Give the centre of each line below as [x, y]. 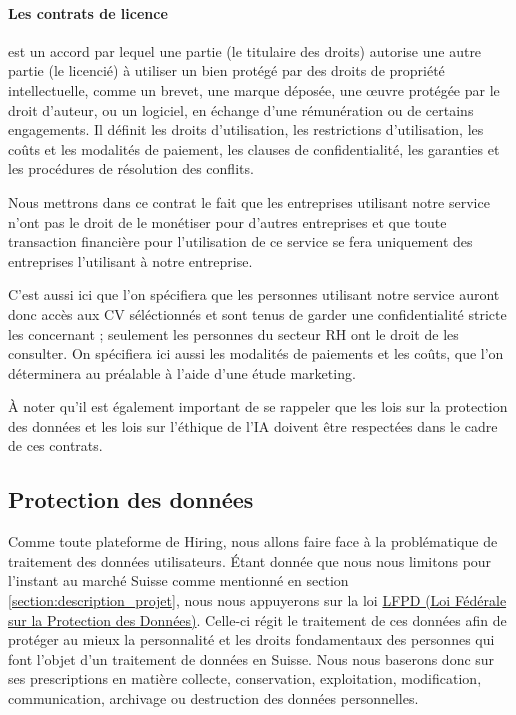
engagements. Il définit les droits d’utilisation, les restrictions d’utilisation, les [246, 129]
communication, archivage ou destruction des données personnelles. [213, 698]
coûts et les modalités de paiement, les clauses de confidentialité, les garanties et [254, 148]
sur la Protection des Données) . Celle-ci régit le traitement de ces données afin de [257, 619]
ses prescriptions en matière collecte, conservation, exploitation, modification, [245, 678]
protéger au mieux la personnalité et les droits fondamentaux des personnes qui [251, 639]
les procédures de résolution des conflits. [131, 168]
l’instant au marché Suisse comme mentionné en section [178, 580]
